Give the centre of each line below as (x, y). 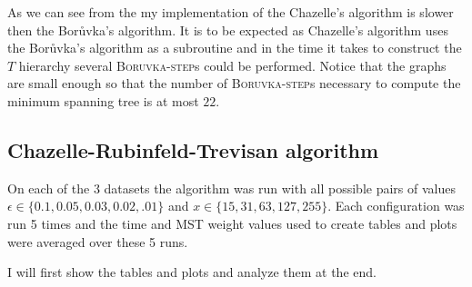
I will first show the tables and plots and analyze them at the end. (192, 272)
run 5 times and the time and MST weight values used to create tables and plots (232, 223)
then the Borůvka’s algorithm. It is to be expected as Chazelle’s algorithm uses (228, 30)
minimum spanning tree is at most (103, 100)
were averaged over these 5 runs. (98, 241)
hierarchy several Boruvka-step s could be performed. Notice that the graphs (232, 65)
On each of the (49, 188)
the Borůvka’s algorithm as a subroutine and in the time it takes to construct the (235, 48)
